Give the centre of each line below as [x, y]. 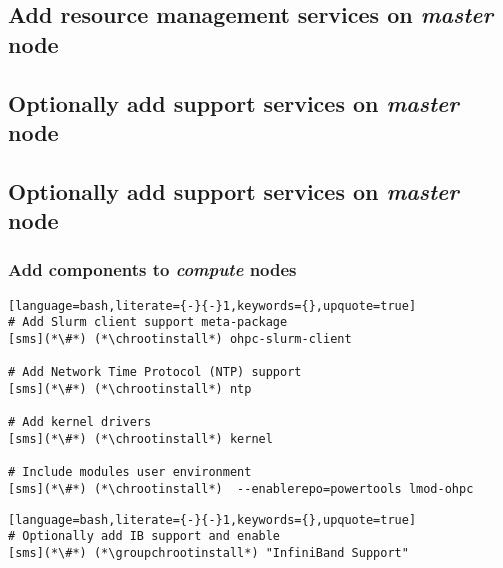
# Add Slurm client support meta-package [148, 322]
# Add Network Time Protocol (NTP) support [155, 372]
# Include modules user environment [130, 472]
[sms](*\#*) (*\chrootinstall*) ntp [130, 389]
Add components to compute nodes [152, 269]
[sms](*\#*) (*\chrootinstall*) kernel [140, 438]
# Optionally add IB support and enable [144, 536]
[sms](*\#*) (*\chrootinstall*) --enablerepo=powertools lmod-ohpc [241, 488]
